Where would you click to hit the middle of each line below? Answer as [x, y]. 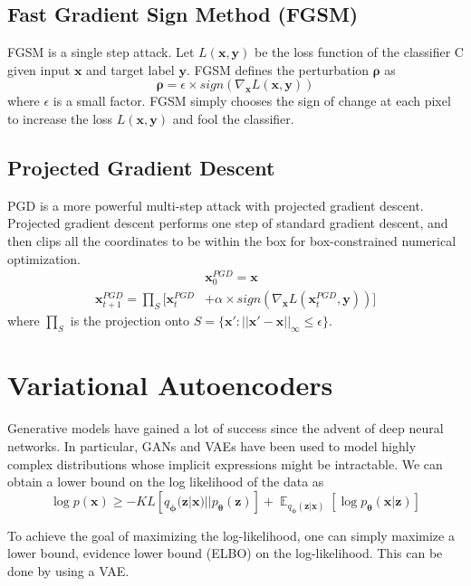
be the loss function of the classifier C [359, 52]
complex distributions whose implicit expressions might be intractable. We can [225, 463]
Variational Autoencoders [170, 385]
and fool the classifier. [233, 118]
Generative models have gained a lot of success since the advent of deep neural [226, 428]
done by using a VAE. [68, 571]
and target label [130, 69]
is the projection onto [130, 321]
